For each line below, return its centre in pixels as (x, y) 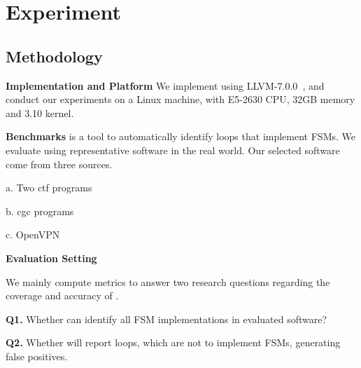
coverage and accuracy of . (62, 295)
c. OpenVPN (33, 234)
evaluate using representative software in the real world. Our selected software (173, 150)
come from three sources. (59, 164)
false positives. (37, 356)
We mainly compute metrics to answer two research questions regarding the (168, 281)
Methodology (54, 56)
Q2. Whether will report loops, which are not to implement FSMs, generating (173, 342)
